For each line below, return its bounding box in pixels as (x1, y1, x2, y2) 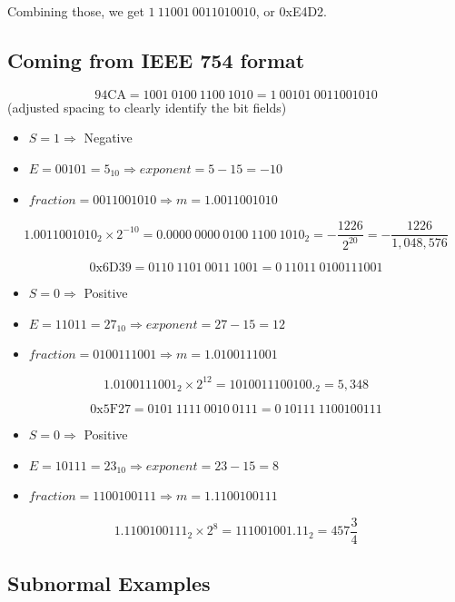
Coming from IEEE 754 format (7, 45, 305, 74)
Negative (84, 128, 133, 147)
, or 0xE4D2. (255, 2, 328, 20)
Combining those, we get (7, 2, 144, 20)
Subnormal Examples (7, 569, 211, 597)
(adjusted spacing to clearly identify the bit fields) (7, 97, 287, 116)
